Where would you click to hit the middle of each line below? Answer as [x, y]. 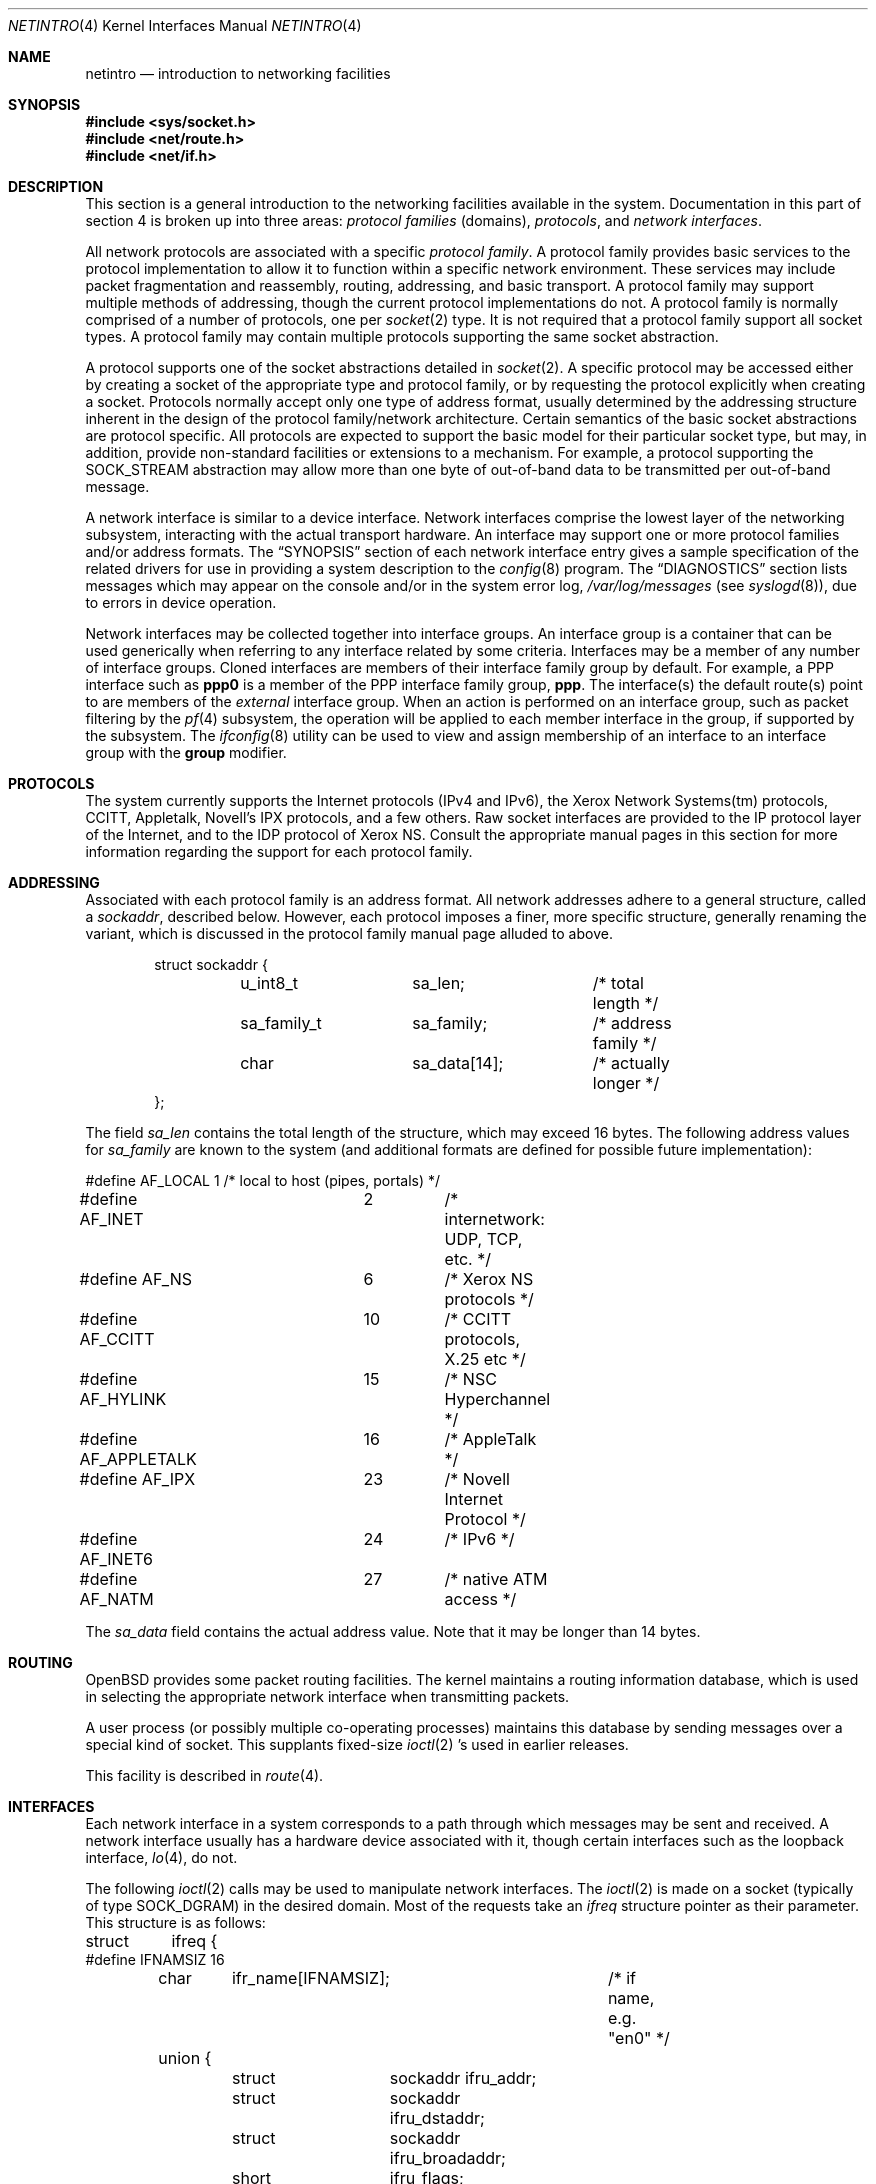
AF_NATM [116, 1599]
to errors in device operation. [181, 602]
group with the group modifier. [186, 752]
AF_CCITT [117, 1339]
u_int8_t [269, 983]
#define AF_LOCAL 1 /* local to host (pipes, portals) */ [263, 1180]
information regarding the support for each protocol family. [279, 851]
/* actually [631, 1063]
